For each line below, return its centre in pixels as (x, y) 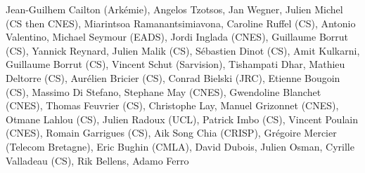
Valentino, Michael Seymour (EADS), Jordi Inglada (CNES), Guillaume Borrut (177, 37)
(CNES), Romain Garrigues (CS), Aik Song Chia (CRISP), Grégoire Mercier (171, 133)
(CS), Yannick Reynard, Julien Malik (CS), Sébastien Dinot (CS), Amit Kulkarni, (183, 50)
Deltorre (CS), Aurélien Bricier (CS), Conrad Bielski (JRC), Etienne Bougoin (173, 77)
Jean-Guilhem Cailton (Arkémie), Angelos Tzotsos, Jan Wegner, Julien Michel (174, 9)
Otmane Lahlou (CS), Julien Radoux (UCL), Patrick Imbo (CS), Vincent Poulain (182, 119)
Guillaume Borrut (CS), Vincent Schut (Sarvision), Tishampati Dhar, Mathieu (175, 64)
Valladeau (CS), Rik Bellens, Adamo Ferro (97, 160)
